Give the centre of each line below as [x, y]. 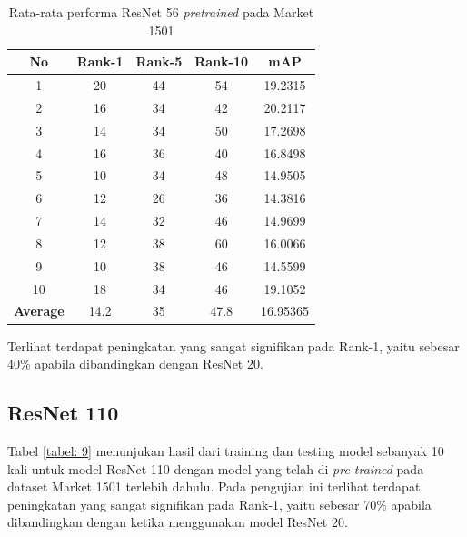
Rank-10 [222, 61]
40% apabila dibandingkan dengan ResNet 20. [135, 364]
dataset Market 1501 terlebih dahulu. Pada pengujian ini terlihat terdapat [214, 486]
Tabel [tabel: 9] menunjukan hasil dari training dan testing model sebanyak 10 [226, 450]
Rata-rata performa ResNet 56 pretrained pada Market [161, 12]
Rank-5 [159, 61]
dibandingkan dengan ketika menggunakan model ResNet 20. [178, 522]
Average [39, 311]
